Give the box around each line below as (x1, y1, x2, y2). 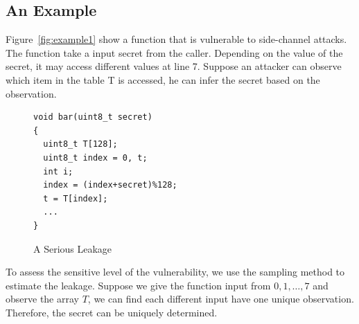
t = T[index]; (43, 193, 108, 204)
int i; (43, 166, 73, 177)
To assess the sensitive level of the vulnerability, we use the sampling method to (6, 264, 345, 279)
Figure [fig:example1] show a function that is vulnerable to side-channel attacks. (6, 32, 347, 46)
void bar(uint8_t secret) (33, 112, 152, 123)
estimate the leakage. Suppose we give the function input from (6, 278, 271, 292)
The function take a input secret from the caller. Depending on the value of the (6, 45, 343, 60)
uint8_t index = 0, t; (43, 152, 148, 163)
